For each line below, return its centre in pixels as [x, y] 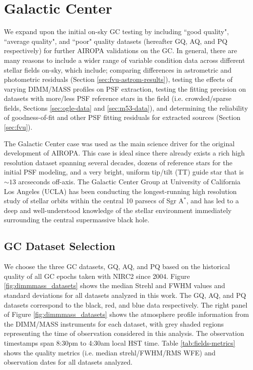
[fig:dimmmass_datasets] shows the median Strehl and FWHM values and [115, 285]
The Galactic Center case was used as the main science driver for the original [119, 143]
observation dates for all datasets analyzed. [68, 362]
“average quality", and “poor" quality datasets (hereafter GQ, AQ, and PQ [116, 41]
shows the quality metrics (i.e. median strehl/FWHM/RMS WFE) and [110, 352]
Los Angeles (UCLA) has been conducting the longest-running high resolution [120, 191]
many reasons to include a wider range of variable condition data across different [125, 60]
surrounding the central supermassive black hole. [77, 220]
